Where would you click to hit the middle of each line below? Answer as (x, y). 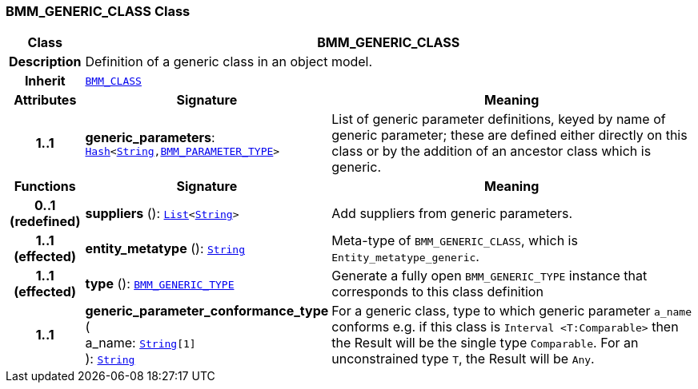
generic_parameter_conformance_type (207, 311)
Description (45, 62)
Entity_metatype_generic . (405, 257)
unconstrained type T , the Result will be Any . (463, 359)
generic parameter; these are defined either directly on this (509, 135)
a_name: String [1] (140, 343)
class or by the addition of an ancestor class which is (491, 151)
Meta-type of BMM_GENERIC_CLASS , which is (455, 241)
